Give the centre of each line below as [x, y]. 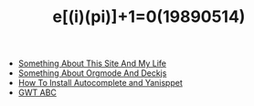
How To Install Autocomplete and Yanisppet [100, 83]
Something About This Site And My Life [92, 64]
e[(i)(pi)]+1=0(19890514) [149, 17]
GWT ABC [37, 92]
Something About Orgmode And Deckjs [92, 73]
